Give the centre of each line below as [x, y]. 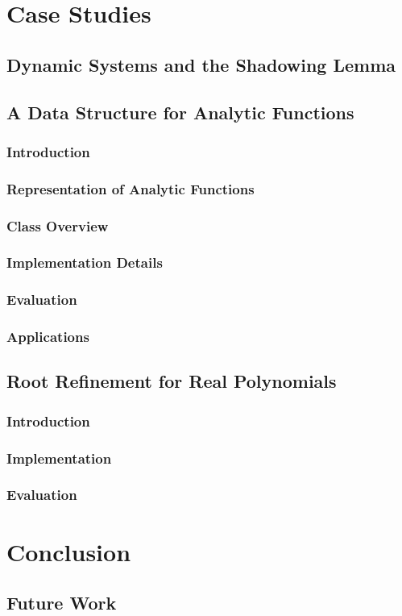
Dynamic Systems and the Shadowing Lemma [201, 64]
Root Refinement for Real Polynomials [172, 381]
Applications [48, 337]
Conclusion [69, 551]
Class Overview [58, 225]
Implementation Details [85, 262]
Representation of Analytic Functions [131, 188]
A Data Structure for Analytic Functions [180, 112]
